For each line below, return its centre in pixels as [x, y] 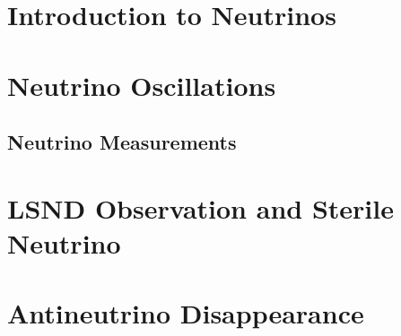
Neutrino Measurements [122, 142]
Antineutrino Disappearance [186, 313]
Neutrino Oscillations [142, 85]
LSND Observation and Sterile [200, 207]
